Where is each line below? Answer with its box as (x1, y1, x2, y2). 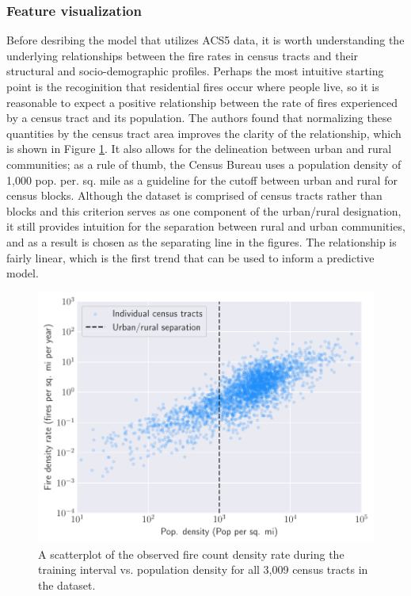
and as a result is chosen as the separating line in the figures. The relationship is (6, 233, 397, 250)
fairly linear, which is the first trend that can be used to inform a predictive (6, 249, 375, 266)
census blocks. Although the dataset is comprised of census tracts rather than (6, 187, 382, 204)
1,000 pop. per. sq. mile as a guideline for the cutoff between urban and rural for (6, 171, 398, 188)
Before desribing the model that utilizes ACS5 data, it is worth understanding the (6, 32, 405, 48)
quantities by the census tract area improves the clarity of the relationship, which (6, 124, 401, 141)
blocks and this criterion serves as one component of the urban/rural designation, (6, 202, 401, 219)
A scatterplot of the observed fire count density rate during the (38, 545, 344, 562)
